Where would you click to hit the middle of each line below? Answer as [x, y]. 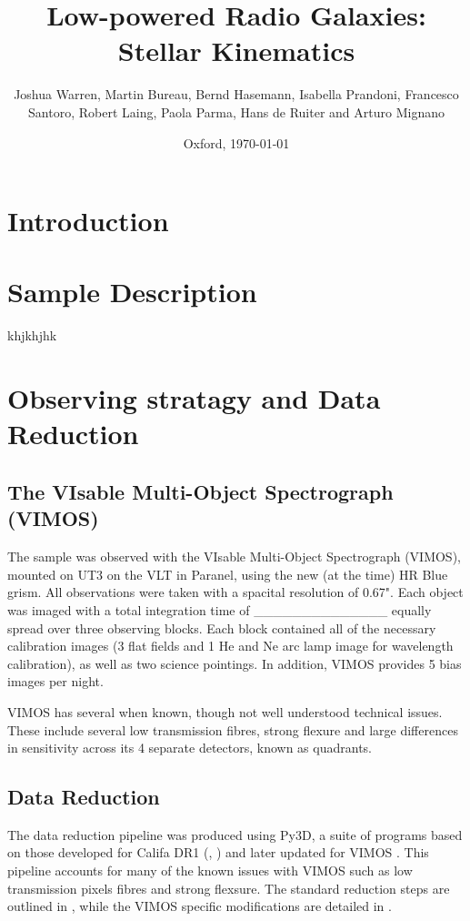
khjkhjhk [32, 335]
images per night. [55, 681]
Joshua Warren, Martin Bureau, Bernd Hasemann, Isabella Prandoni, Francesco [236, 94]
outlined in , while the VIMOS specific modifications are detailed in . [200, 906]
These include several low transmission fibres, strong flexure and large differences [233, 729]
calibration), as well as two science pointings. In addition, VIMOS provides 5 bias [235, 663]
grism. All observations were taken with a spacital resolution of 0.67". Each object [235, 592]
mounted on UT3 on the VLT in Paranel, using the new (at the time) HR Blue [228, 574]
